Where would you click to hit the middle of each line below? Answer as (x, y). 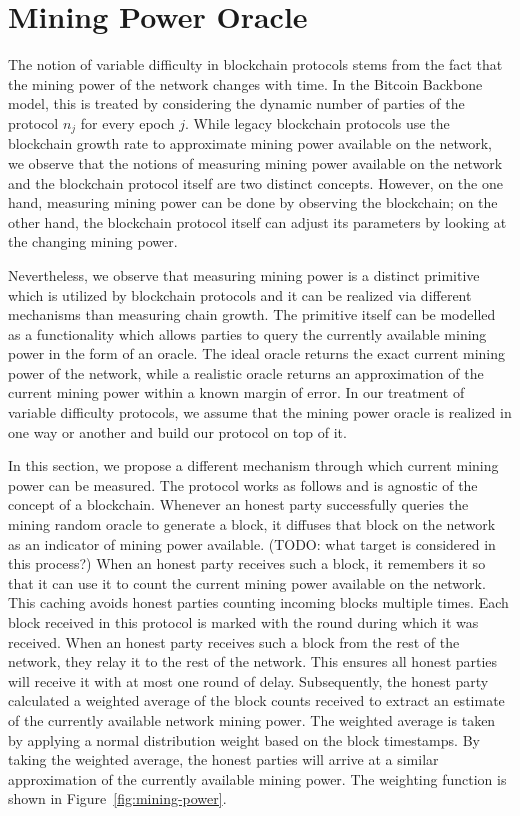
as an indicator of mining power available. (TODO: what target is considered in (252, 543)
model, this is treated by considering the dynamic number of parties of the (236, 103)
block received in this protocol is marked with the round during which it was (243, 622)
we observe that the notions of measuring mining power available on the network (255, 162)
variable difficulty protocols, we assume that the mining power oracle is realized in (260, 412)
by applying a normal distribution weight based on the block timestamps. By (244, 739)
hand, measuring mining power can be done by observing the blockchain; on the (253, 202)
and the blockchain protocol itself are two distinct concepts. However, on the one (255, 182)
